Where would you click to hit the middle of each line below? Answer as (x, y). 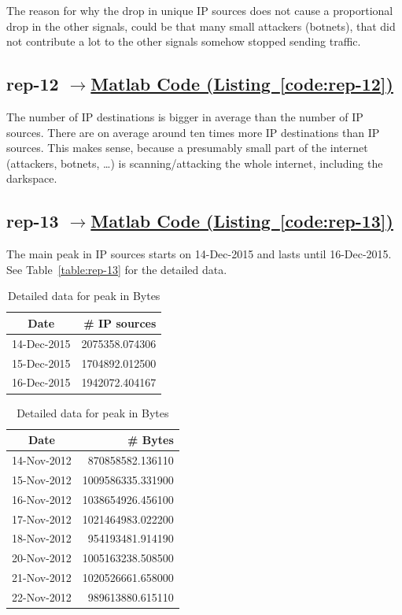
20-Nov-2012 (42, 558)
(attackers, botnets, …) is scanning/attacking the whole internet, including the (195, 163)
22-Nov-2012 (42, 596)
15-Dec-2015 (41, 363)
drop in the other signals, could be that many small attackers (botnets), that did (201, 26)
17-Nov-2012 (42, 519)
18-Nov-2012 (42, 538)
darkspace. (32, 178)
